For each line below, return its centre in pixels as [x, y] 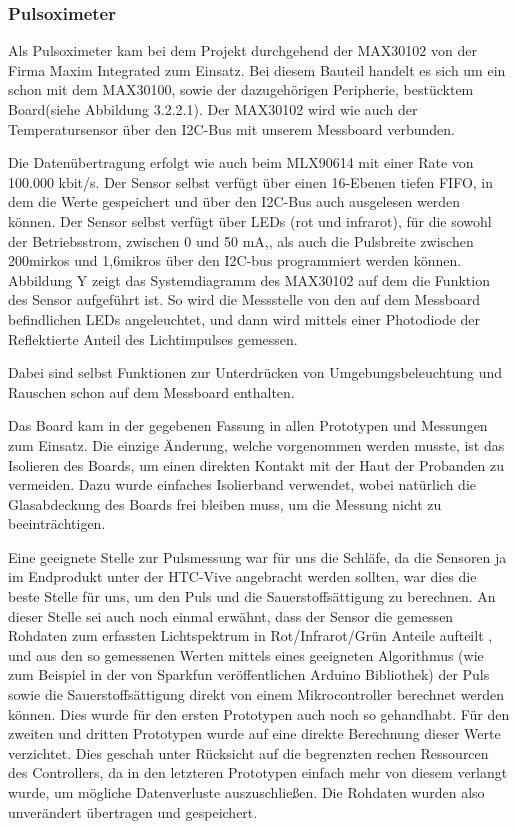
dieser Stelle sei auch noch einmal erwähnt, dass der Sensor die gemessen [231, 615]
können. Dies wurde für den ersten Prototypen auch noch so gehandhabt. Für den [259, 713]
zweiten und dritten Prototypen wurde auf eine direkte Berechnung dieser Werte [254, 733]
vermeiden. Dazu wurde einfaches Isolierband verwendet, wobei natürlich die [242, 484]
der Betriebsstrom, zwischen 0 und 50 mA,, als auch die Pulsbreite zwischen [241, 240]
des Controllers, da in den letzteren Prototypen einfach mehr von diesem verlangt [258, 772]
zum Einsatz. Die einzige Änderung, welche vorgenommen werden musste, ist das [256, 444]
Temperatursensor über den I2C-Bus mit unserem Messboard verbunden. [231, 128]
